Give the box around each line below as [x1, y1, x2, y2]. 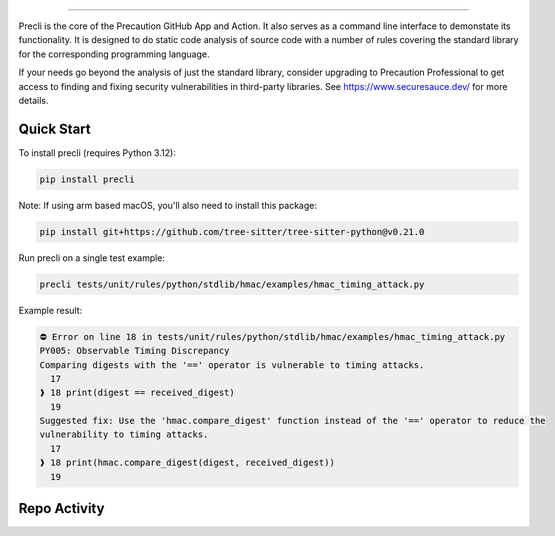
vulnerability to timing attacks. [39, 429, 209, 440]
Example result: [18, 304, 83, 316]
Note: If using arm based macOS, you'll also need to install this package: [18, 199, 318, 211]
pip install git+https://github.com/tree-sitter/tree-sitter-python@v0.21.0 [39, 226, 425, 237]
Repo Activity [18, 500, 105, 517]
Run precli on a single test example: [18, 251, 165, 264]
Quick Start [18, 120, 91, 137]
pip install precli [39, 173, 135, 185]
